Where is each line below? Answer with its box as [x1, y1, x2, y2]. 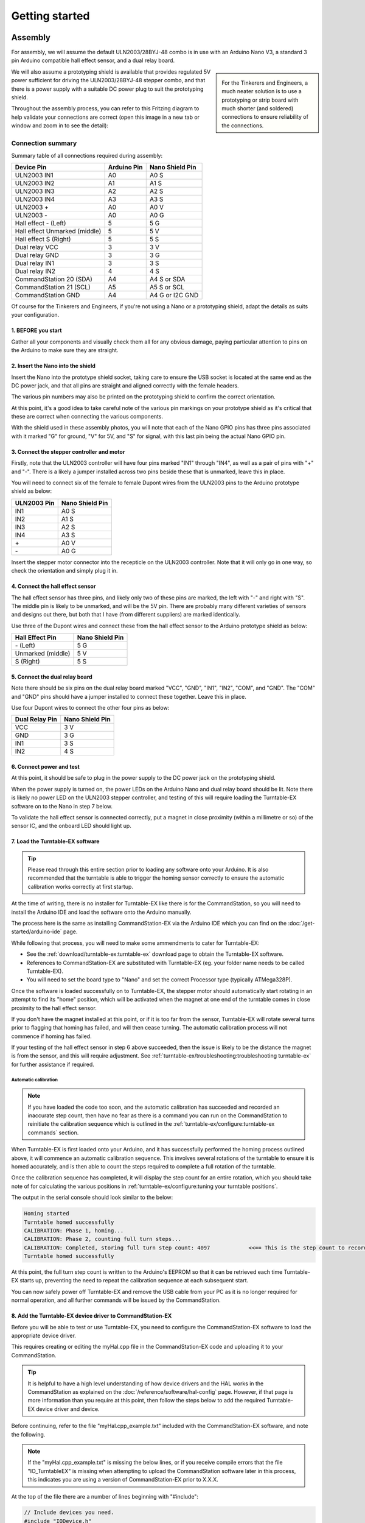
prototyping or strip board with [221, 96, 299, 104]
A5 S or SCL [149, 283, 185, 291]
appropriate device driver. [11, 1332, 76, 1340]
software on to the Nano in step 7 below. [11, 802, 113, 810]
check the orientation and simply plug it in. [11, 567, 118, 574]
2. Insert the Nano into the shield [11, 362, 96, 370]
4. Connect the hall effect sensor [11, 582, 96, 590]
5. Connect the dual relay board [11, 673, 92, 680]
